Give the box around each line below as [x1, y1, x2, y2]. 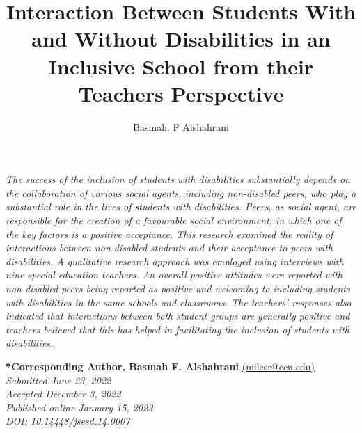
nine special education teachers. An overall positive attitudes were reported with [6, 267, 343, 282]
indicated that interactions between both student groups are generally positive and [6, 308, 350, 323]
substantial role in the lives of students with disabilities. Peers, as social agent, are [6, 199, 356, 214]
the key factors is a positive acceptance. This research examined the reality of [6, 226, 333, 241]
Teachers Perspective [78, 79, 284, 107]
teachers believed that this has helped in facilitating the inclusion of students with [6, 322, 349, 336]
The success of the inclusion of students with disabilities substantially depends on [6, 172, 350, 187]
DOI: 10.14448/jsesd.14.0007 [6, 414, 130, 428]
